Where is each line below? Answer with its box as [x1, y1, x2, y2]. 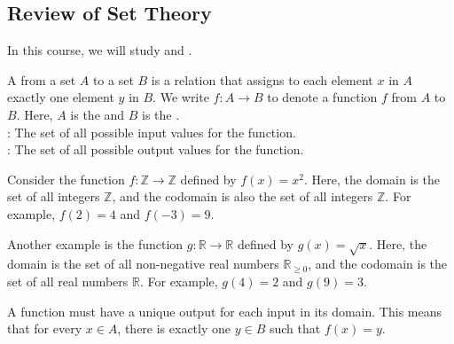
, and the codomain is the [308, 254, 448, 273]
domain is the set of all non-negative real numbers [7, 254, 279, 273]
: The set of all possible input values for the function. [7, 122, 296, 141]
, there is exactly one [117, 319, 231, 338]
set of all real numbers [7, 271, 129, 290]
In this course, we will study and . [7, 41, 192, 59]
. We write [153, 88, 209, 106]
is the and [70, 105, 125, 123]
